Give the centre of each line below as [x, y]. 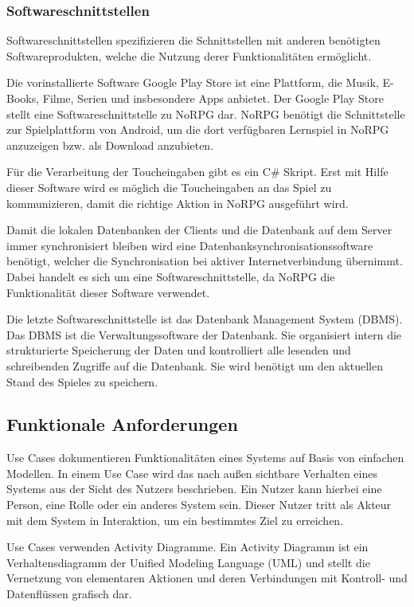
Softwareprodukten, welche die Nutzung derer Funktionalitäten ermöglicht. [189, 55]
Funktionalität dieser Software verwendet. [108, 292]
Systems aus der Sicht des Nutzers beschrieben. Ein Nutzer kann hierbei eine [194, 489]
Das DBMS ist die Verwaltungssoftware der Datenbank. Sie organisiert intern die [204, 334]
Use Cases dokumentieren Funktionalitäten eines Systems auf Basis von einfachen [205, 458]
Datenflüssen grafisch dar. [69, 594]
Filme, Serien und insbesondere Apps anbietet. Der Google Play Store [213, 98]
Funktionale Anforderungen [122, 424]
